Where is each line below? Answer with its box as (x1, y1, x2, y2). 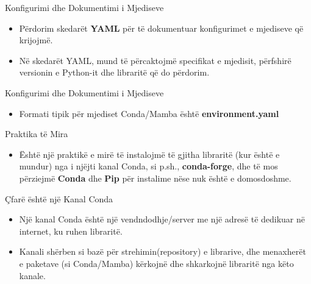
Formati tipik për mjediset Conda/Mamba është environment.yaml (19, 107, 279, 119)
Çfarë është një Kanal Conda (5, 192, 113, 205)
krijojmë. (19, 34, 53, 46)
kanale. (19, 269, 46, 282)
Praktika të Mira (5, 127, 68, 140)
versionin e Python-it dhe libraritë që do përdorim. (19, 66, 210, 79)
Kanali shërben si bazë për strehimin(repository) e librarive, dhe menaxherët (19, 245, 306, 258)
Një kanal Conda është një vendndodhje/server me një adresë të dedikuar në (19, 213, 306, 225)
